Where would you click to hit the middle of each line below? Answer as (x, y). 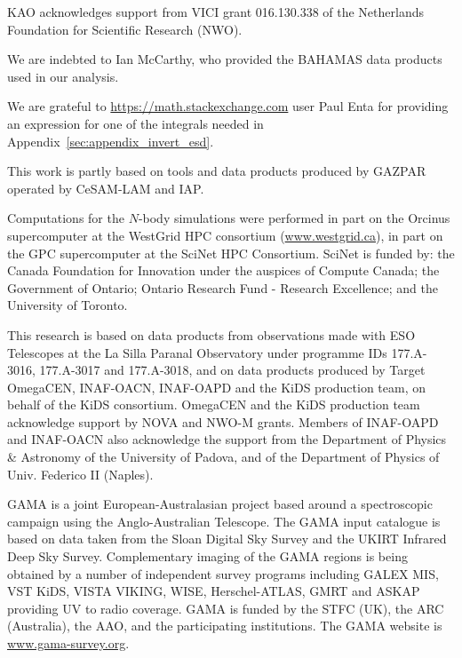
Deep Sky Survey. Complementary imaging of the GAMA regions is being (207, 556)
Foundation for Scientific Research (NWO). (125, 29)
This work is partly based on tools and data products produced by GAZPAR (217, 171)
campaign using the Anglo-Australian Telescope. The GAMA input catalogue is (224, 521)
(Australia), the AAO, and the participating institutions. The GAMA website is (225, 626)
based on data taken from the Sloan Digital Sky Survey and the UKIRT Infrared (227, 539)
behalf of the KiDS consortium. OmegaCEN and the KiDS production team (214, 404)
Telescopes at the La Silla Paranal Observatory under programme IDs (197, 352)
